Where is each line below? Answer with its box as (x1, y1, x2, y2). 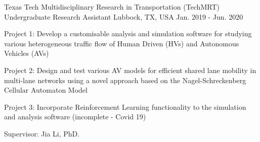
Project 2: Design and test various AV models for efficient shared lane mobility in (4, 64, 256, 75)
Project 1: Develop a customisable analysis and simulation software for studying (4, 28, 252, 39)
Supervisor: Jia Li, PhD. (4, 128, 80, 138)
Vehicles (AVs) (4, 48, 49, 58)
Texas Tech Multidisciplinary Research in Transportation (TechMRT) (4, 2, 220, 12)
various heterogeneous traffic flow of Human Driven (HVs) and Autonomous (4, 38, 239, 48)
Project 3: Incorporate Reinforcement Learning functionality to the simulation (4, 101, 246, 112)
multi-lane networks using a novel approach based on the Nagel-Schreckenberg (4, 75, 246, 85)
